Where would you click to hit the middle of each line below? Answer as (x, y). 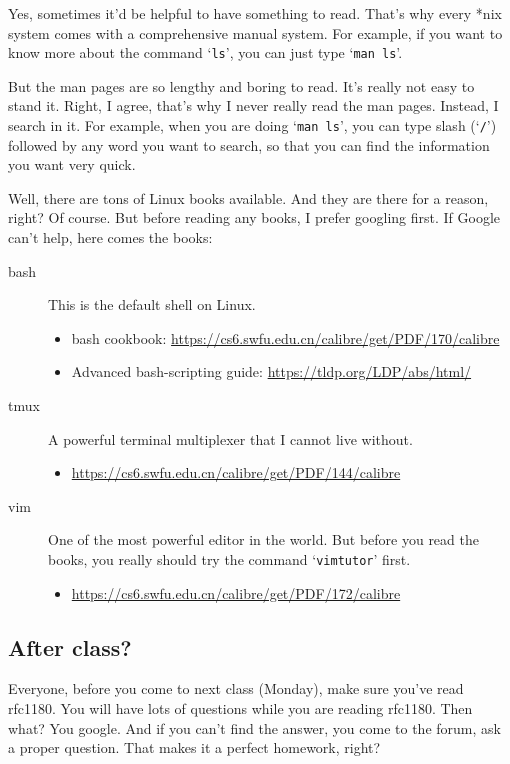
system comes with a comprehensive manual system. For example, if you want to (255, 32)
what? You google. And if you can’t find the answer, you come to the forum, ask (254, 727)
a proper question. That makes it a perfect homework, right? (194, 747)
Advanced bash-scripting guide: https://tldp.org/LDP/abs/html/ (271, 371)
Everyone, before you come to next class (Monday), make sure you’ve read (236, 688)
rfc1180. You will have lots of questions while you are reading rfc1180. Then (240, 708)
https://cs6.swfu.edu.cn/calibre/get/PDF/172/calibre (236, 592)
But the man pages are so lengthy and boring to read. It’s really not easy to (241, 85)
